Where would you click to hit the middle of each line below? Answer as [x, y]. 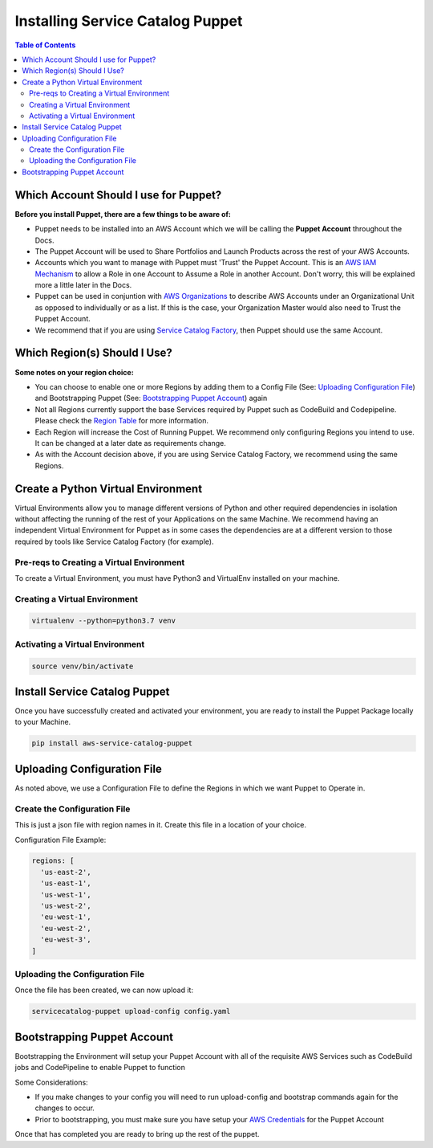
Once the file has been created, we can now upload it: [104, 990]
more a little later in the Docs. [83, 285]
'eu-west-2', [66, 928]
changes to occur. [65, 1108]
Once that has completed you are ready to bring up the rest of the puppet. [137, 1134]
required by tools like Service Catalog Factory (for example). [114, 541]
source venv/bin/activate [83, 666]
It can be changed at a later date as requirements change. [130, 443]
